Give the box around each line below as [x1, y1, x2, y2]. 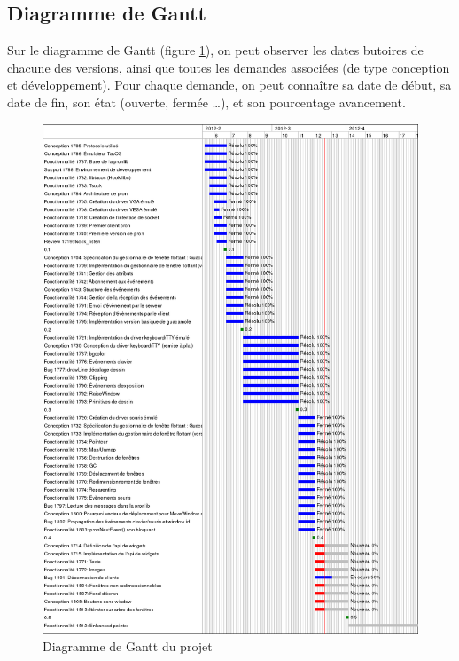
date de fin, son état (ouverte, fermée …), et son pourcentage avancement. [7, 92, 406, 111]
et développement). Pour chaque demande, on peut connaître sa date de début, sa [7, 75, 452, 94]
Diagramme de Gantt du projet [43, 637, 213, 656]
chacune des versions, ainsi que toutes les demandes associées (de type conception [7, 58, 450, 76]
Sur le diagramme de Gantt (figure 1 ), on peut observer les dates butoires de [7, 41, 424, 59]
